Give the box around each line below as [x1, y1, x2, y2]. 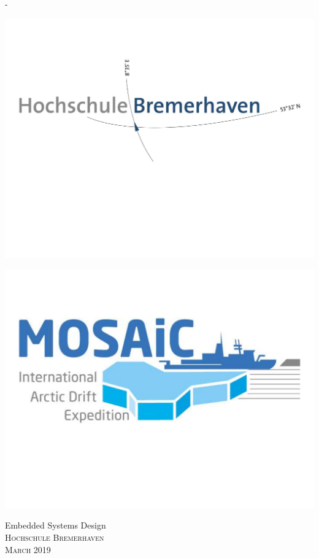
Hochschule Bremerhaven [5, 531, 104, 543]
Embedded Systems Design [5, 519, 106, 532]
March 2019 [5, 543, 51, 556]
